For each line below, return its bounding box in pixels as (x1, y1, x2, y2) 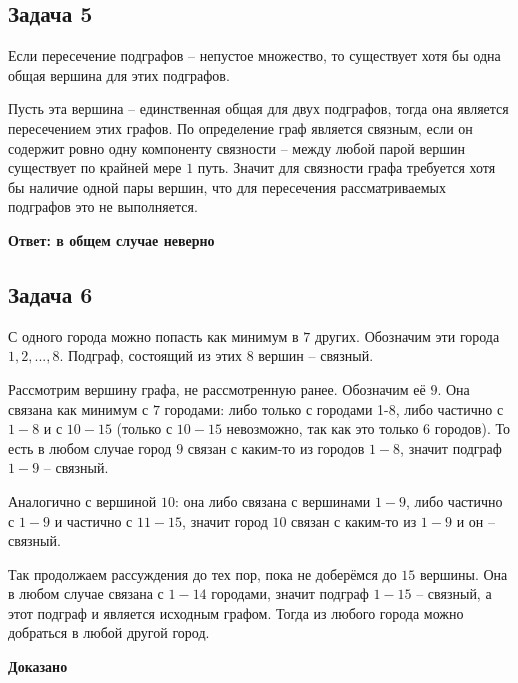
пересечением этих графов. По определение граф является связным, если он (8, 117, 473, 138)
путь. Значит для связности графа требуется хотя (197, 157, 496, 178)
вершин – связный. (258, 345, 374, 366)
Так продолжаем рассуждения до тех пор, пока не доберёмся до (8, 563, 397, 584)
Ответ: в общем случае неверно (8, 229, 215, 250)
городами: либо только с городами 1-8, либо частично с (164, 398, 504, 419)
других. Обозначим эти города (314, 325, 500, 346)
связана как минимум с (8, 398, 149, 419)
